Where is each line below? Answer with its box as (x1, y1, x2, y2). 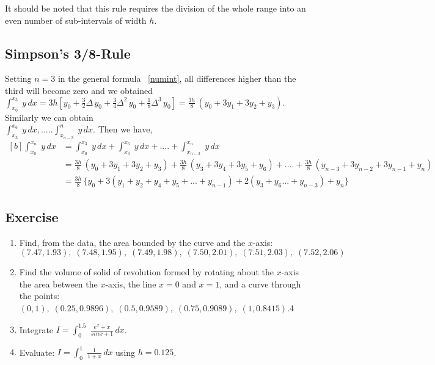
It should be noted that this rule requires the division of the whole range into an (5, 2, 306, 14)
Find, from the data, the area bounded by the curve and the (19, 236, 246, 248)
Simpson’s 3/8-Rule (5, 43, 131, 62)
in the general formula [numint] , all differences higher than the (57, 72, 296, 85)
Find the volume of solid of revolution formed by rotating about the (19, 266, 274, 278)
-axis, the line (105, 277, 156, 290)
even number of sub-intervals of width (5, 13, 147, 26)
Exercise (5, 207, 59, 226)
